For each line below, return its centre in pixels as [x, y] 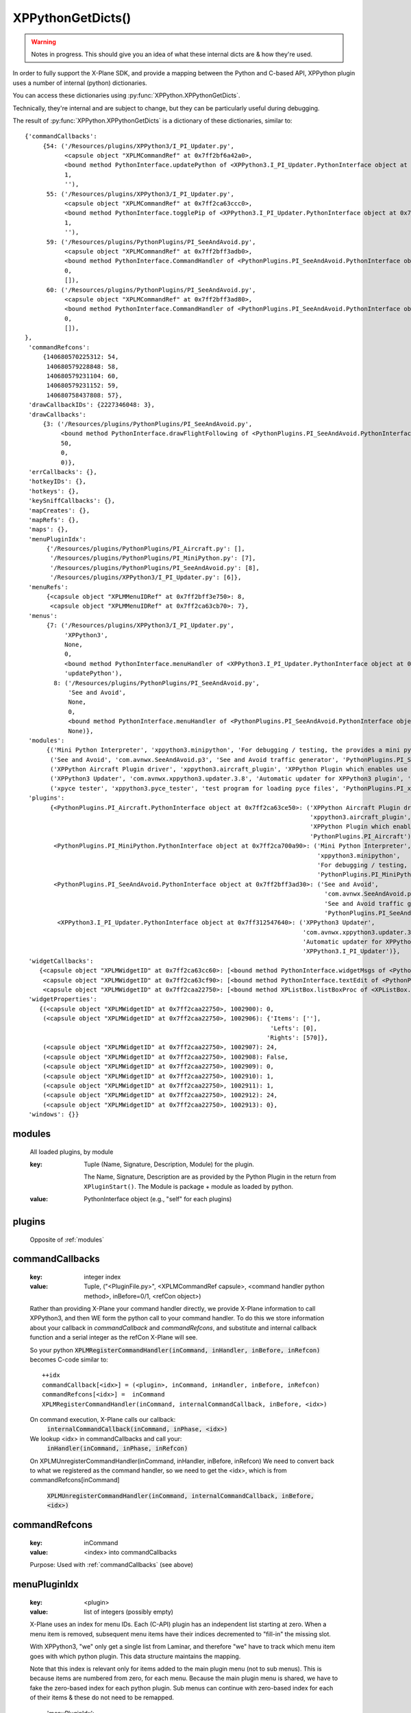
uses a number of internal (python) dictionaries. [80, 83]
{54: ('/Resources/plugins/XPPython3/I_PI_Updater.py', [138, 146]
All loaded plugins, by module [72, 1152]
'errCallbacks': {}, [63, 472]
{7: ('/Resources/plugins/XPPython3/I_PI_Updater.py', [140, 626]
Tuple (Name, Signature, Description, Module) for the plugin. [169, 1164]
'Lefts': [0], [294, 1028]
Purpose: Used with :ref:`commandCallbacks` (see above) [111, 1565]
